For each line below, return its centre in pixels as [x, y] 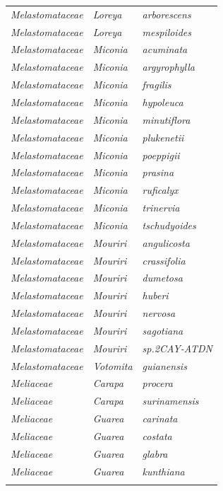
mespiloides [167, 31]
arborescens [167, 14]
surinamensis [170, 401]
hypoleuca [163, 102]
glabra [155, 453]
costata [157, 436]
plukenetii [163, 137]
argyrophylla [169, 67]
